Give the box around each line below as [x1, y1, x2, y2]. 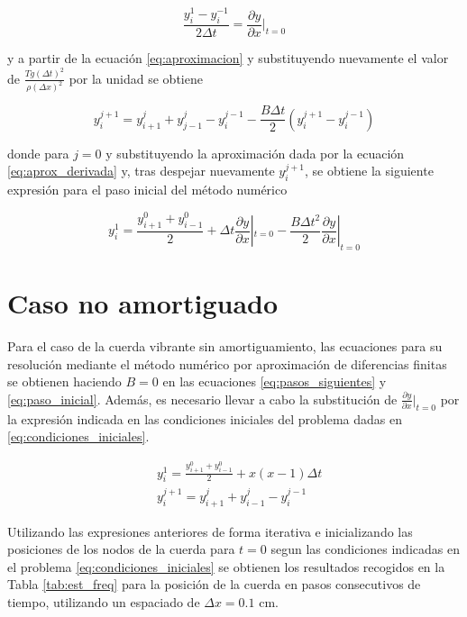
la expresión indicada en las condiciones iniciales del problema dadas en [7, 409, 402, 428]
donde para [7, 143, 69, 162]
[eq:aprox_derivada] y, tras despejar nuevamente [7, 161, 275, 180]
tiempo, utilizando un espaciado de [7, 593, 200, 612]
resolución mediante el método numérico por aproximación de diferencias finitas [7, 354, 447, 373]
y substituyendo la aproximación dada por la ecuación [105, 143, 405, 162]
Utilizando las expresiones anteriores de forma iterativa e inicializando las [7, 522, 413, 540]
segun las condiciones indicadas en [270, 540, 460, 558]
